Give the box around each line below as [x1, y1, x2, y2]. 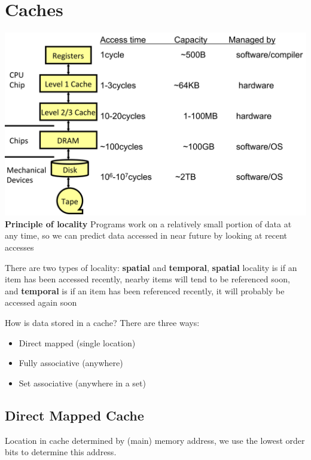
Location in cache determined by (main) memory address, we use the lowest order [5, 434, 305, 446]
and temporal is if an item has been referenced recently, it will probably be [5, 284, 285, 297]
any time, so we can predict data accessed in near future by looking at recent [5, 229, 288, 242]
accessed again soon [5, 296, 77, 309]
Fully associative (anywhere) [19, 357, 123, 369]
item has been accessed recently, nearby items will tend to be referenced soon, [5, 273, 290, 285]
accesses [5, 241, 34, 254]
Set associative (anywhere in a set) [19, 376, 146, 389]
